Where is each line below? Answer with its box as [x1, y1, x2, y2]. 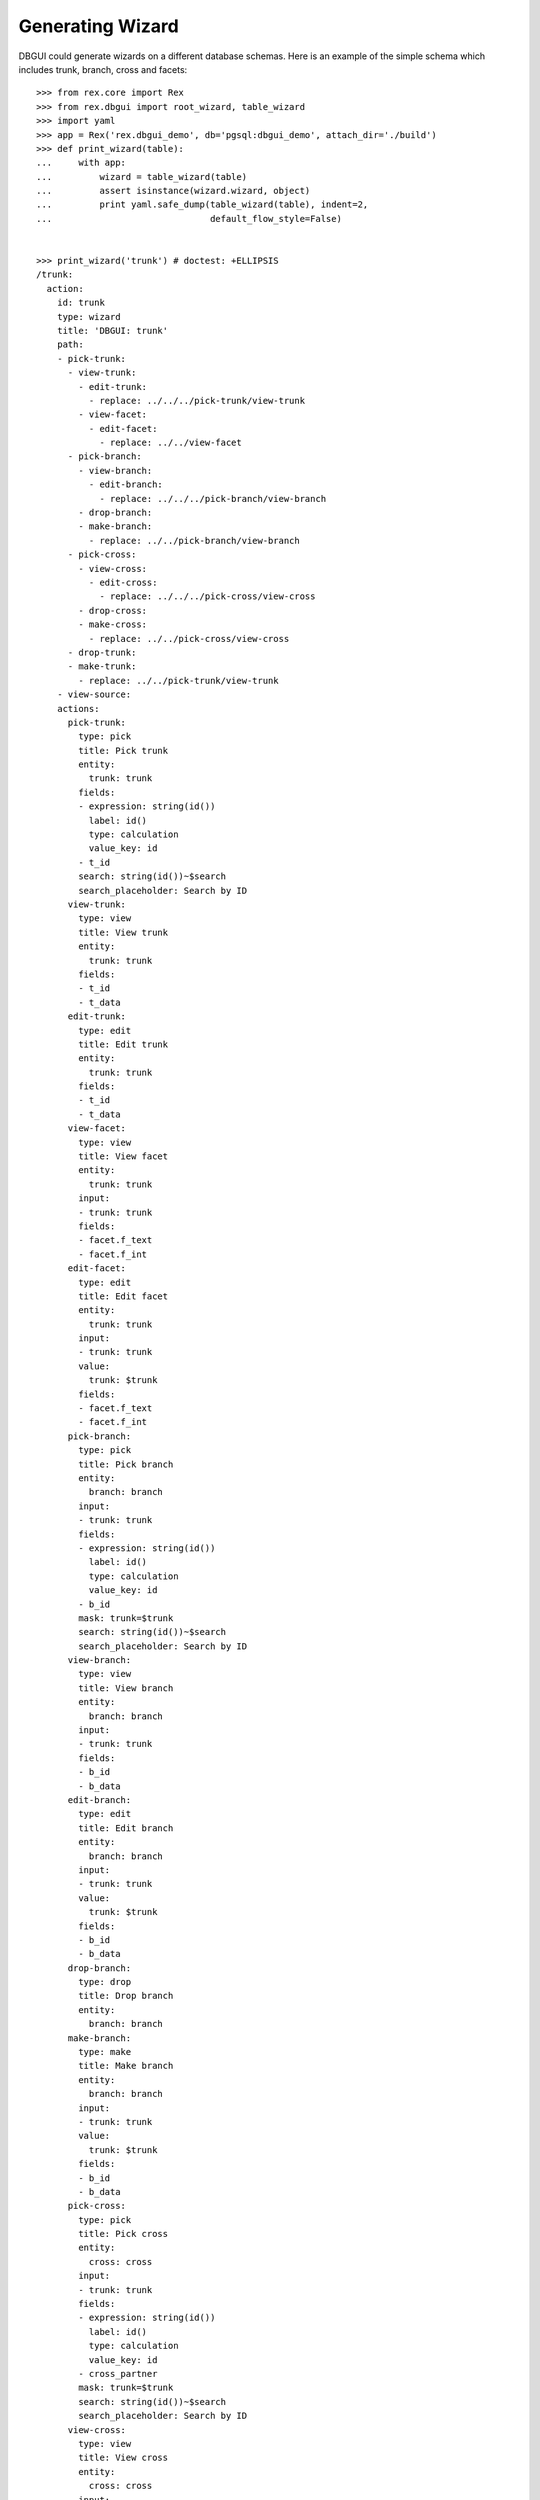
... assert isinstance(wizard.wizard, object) [36, 185, 311, 197]
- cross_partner [78, 2368, 158, 2379]
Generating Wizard [18, 15, 179, 37]
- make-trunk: [67, 661, 137, 672]
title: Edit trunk [78, 1038, 169, 1050]
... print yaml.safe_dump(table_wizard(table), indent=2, [36, 199, 369, 210]
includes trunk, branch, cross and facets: [18, 63, 188, 75]
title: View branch [78, 1682, 174, 1694]
